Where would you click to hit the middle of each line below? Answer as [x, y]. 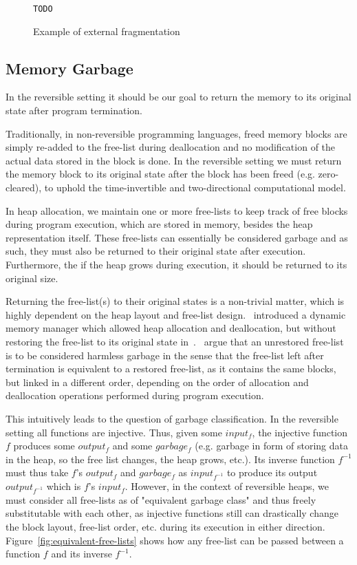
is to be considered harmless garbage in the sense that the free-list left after [165, 355]
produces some [44, 446]
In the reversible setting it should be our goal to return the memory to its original [178, 97]
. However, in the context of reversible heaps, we [227, 486]
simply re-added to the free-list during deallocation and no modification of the [171, 147]
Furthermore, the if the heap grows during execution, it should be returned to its [176, 264]
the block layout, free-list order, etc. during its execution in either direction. [165, 526]
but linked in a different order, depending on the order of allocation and [157, 382]
